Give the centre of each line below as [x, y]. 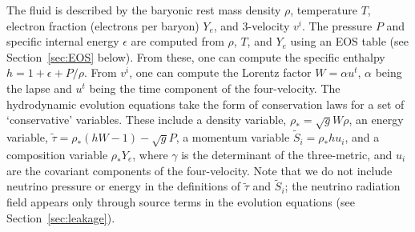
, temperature [324, 10]
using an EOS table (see [349, 41]
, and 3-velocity [252, 25]
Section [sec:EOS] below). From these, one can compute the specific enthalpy [196, 56]
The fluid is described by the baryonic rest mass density [144, 10]
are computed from [177, 41]
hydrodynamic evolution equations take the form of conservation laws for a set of [205, 104]
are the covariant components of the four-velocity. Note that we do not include [199, 170]
